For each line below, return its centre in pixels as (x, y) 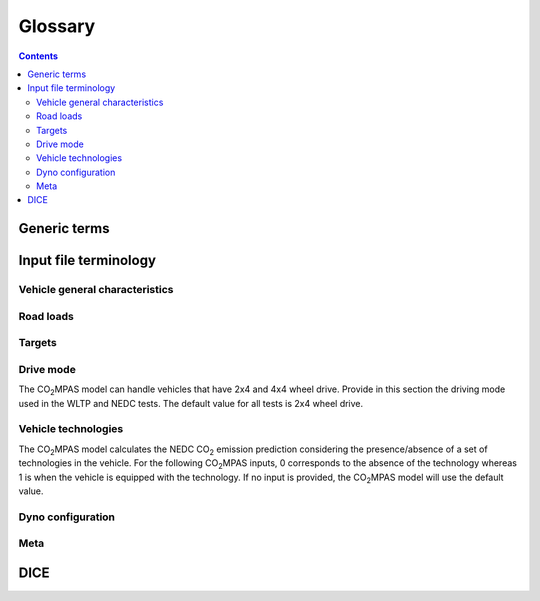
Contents (38, 56)
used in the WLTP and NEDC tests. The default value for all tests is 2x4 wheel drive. (191, 403)
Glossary (57, 26)
